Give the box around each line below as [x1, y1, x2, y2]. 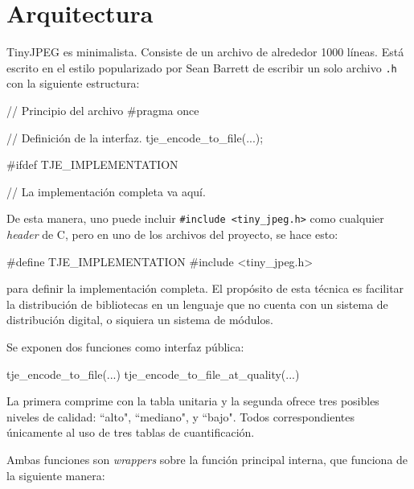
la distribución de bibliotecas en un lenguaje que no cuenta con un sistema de [6, 295, 388, 312]
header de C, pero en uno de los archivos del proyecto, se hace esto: [6, 226, 338, 242]
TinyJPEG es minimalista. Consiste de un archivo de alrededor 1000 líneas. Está [6, 43, 404, 60]
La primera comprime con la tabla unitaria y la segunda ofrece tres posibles [6, 392, 379, 409]
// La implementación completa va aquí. [6, 183, 206, 199]
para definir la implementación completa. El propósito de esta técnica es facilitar [6, 280, 404, 297]
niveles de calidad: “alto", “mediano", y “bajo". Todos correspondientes [6, 408, 355, 425]
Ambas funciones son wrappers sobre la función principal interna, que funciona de [6, 450, 408, 467]
